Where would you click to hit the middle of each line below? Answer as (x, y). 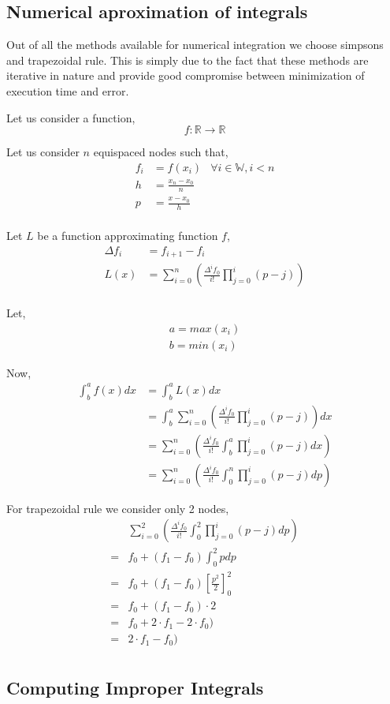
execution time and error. (68, 90)
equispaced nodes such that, (161, 152)
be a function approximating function (128, 235)
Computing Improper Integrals (135, 687)
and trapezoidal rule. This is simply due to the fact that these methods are (188, 60)
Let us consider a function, (71, 117)
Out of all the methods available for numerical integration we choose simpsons (195, 45)
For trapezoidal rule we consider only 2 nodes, (118, 508)
